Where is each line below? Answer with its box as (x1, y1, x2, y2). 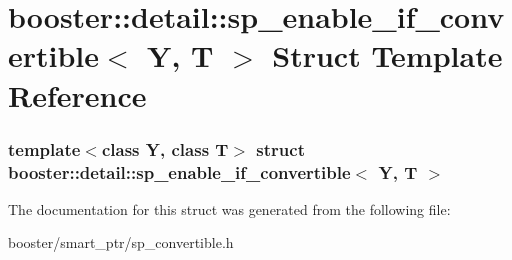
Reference (8, 74, 147, 115)
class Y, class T (101, 136, 229, 161)
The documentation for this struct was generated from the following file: (8, 198, 451, 219)
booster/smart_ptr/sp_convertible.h (8, 232, 234, 253)
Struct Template (272, 35, 503, 76)
